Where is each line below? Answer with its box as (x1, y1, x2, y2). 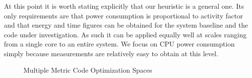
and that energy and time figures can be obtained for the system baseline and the (4, 20, 248, 30)
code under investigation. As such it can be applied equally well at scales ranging (4, 29, 247, 39)
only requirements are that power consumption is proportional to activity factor (4, 10, 243, 20)
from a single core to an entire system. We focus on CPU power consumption (4, 39, 235, 49)
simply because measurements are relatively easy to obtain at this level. (4, 48, 218, 58)
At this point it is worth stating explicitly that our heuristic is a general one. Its (4, 1, 244, 11)
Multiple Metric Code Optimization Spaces (23, 64, 152, 75)
